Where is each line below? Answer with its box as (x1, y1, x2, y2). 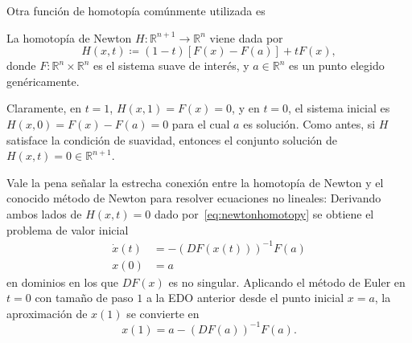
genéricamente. (6, 72, 80, 89)
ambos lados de (6, 205, 82, 222)
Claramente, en (6, 100, 81, 116)
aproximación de (6, 304, 88, 321)
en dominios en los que (6, 273, 118, 290)
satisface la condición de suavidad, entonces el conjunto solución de (6, 131, 338, 148)
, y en (232, 100, 260, 116)
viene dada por (209, 29, 283, 46)
